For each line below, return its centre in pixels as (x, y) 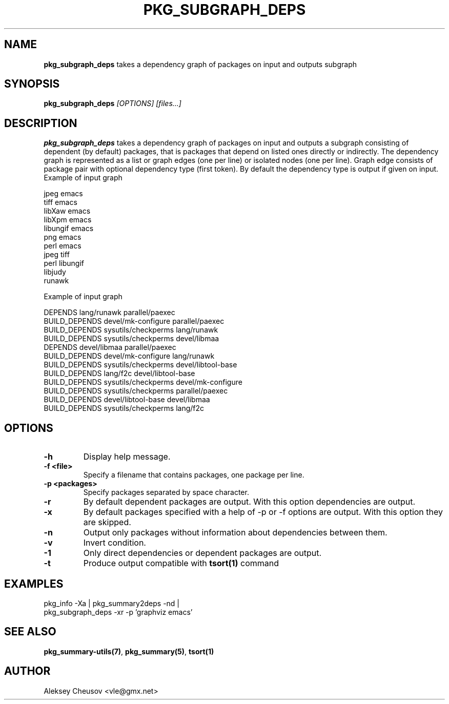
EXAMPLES (34, 584)
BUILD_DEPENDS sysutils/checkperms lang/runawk (131, 330)
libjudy (55, 272)
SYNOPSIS (32, 84)
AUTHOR (27, 671)
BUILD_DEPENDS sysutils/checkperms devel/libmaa (131, 339)
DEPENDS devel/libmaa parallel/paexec (110, 347)
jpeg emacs (63, 194)
